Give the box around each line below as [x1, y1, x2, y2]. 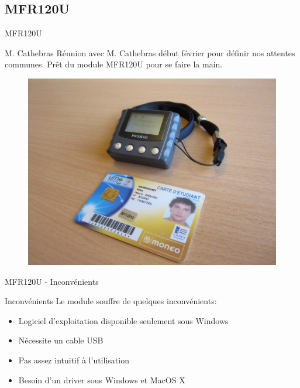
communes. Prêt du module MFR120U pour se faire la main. [5, 58, 223, 70]
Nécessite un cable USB [18, 334, 104, 346]
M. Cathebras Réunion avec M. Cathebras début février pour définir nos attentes [5, 46, 295, 59]
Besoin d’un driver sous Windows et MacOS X [18, 373, 185, 386]
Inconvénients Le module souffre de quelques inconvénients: [5, 295, 217, 307]
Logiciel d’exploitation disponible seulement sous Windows [18, 314, 229, 326]
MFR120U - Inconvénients [5, 275, 99, 287]
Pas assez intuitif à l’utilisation [18, 353, 129, 366]
